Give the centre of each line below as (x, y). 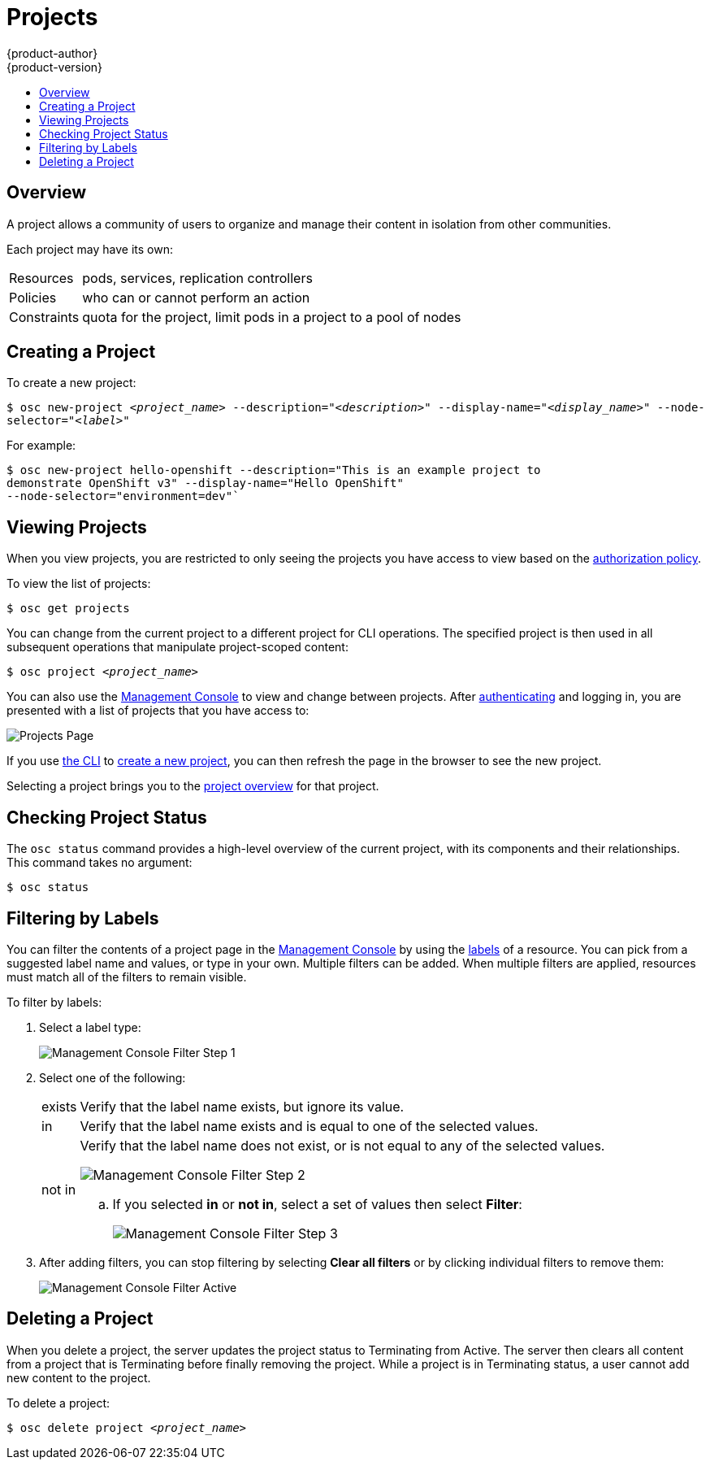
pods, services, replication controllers (197, 278)
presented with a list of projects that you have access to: (158, 711)
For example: (41, 446)
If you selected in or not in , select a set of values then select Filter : (317, 1204)
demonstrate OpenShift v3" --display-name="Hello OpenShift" (205, 483)
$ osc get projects (68, 609)
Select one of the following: (113, 1077)
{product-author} (52, 53)
